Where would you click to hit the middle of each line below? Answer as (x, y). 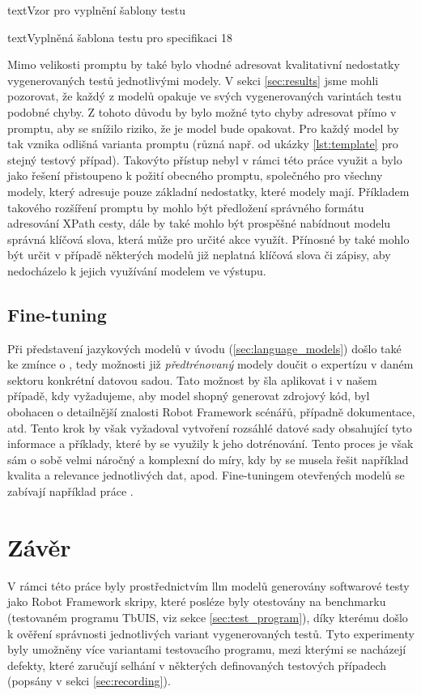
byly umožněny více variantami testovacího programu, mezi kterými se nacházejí (207, 649)
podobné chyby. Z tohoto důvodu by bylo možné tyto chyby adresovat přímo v (202, 111)
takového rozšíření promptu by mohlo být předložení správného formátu (186, 207)
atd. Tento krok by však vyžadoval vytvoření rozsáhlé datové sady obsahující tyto (210, 427)
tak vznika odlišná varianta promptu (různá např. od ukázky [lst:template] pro (203, 144)
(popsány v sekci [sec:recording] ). (89, 681)
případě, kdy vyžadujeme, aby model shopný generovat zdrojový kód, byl (189, 396)
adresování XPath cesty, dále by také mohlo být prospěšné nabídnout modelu (199, 223)
